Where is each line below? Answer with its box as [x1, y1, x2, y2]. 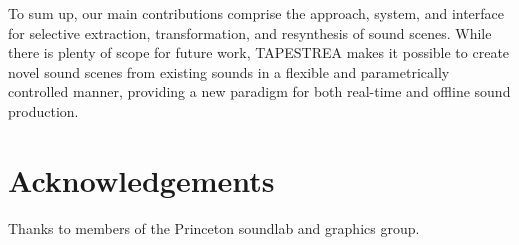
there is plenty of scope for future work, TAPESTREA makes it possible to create [8, 42, 510, 63]
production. [8, 100, 79, 121]
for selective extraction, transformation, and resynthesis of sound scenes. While [8, 22, 492, 43]
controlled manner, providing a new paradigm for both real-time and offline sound [8, 81, 511, 102]
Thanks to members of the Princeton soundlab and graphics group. [8, 217, 420, 238]
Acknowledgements [8, 159, 275, 200]
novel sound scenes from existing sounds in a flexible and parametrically [8, 61, 450, 82]
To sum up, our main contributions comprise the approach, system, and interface [8, 3, 505, 23]
